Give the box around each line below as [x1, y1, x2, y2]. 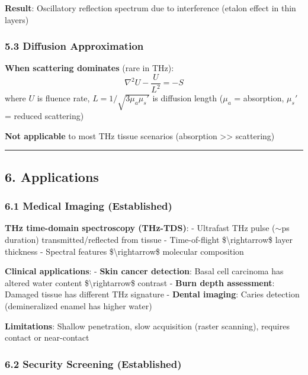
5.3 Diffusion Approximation [5, 39, 144, 53]
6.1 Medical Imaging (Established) [5, 198, 172, 213]
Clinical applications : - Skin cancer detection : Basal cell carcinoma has [5, 265, 284, 277]
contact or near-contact [5, 331, 89, 344]
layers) [5, 13, 29, 25]
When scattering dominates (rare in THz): [5, 62, 174, 74]
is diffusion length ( [152, 92, 223, 104]
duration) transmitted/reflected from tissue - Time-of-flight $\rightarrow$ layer [5, 233, 293, 245]
